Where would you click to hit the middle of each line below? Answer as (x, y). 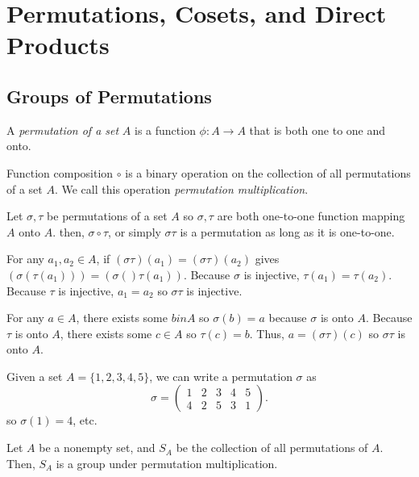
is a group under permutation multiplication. (167, 463)
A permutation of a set (63, 130)
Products (58, 45)
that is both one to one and (317, 130)
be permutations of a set (107, 216)
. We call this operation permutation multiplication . (181, 188)
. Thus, (267, 333)
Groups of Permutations (109, 96)
